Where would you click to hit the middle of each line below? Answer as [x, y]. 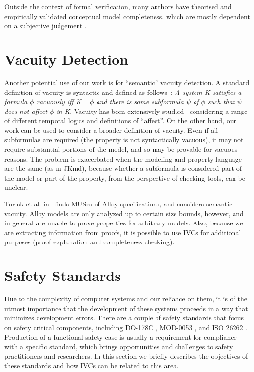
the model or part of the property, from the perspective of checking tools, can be [125, 177]
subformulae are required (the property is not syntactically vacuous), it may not [124, 139]
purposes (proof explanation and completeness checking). [89, 242]
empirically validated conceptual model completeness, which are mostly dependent [127, 16]
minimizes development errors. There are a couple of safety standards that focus [124, 318]
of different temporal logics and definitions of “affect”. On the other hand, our [120, 121]
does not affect [26, 111]
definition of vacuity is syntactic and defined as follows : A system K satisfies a [123, 92]
